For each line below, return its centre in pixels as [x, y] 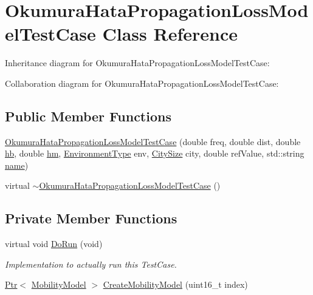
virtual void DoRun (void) [54, 244]
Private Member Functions [91, 218]
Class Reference [170, 34]
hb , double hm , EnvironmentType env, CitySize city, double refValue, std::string [155, 153]
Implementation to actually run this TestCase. [91, 264]
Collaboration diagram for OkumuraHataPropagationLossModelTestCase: [142, 83]
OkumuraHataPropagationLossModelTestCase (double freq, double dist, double [153, 141]
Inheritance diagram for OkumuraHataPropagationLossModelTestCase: [137, 63]
